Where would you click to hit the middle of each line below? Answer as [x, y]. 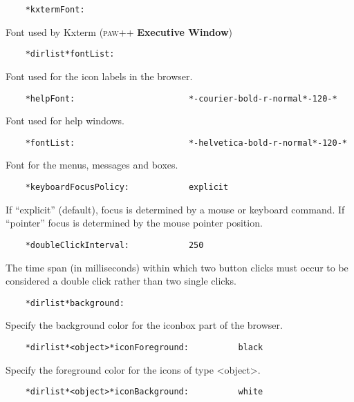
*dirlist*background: [75, 303]
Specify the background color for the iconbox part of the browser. [144, 325]
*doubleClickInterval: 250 [114, 245]
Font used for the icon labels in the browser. [99, 76]
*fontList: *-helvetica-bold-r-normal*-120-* [186, 143]
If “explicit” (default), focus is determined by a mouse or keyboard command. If [175, 209]
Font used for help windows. [65, 121]
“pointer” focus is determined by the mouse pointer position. [134, 223]
